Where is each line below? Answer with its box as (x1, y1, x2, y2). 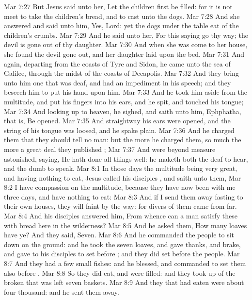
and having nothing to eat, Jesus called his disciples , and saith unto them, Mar (4, 172, 241, 183)
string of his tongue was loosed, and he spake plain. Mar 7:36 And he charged (4, 125, 235, 135)
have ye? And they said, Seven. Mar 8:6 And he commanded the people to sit (4, 230, 235, 240)
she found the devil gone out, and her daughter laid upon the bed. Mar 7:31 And (4, 49, 245, 59)
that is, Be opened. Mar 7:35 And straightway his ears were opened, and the (4, 116, 231, 126)
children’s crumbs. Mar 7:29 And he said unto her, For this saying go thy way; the (4, 30, 249, 40)
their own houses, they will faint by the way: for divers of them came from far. (4, 201, 237, 211)
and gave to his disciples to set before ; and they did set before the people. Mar (4, 249, 240, 259)
